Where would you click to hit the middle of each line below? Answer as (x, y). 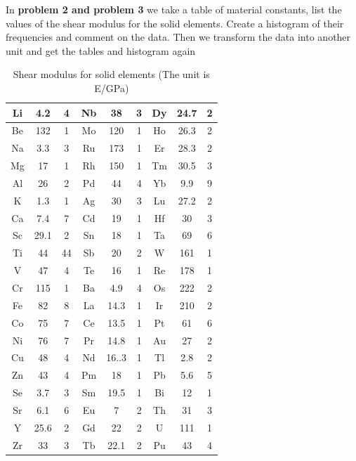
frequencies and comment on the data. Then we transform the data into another (178, 37)
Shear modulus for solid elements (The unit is (111, 74)
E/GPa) (112, 87)
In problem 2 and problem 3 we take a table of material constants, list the (174, 9)
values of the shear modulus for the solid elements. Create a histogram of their (175, 23)
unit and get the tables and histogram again (101, 50)
